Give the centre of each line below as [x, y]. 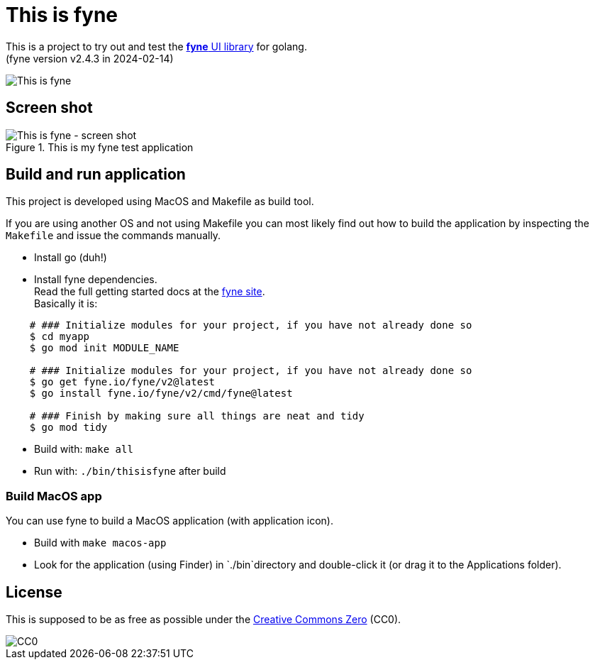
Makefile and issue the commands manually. [113, 236]
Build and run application [96, 175]
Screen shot [49, 108]
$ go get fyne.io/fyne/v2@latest [122, 382]
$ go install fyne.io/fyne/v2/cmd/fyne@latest [161, 394]
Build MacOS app [54, 496]
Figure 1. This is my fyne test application [100, 147]
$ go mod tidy [68, 428]
